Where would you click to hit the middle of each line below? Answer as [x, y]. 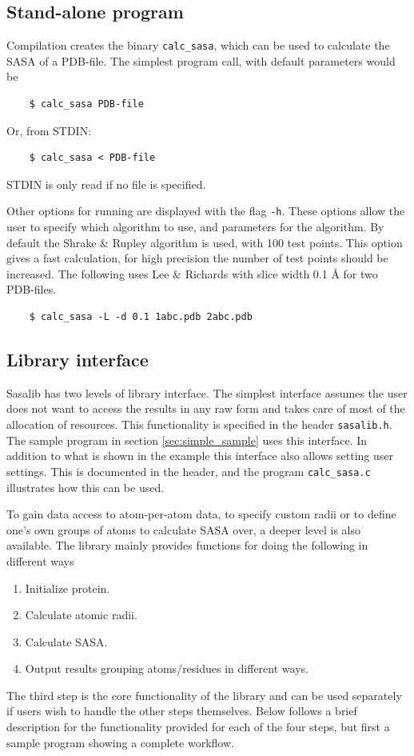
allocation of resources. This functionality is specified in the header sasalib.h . [199, 424]
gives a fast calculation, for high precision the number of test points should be [197, 258]
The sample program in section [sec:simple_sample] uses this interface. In [187, 440]
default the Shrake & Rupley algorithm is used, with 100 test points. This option [205, 242]
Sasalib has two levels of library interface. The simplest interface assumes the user [207, 392]
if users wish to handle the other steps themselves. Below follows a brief [182, 711]
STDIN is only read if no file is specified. [106, 184]
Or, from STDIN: [49, 130]
